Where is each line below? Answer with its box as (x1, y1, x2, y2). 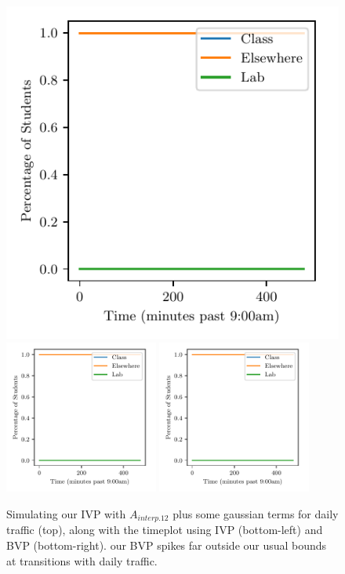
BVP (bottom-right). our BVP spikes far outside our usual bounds (6, 537, 327, 554)
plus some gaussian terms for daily (172, 505, 339, 521)
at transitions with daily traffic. (6, 552, 158, 569)
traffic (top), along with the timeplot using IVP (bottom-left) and (6, 521, 323, 538)
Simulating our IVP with (6, 505, 126, 521)
